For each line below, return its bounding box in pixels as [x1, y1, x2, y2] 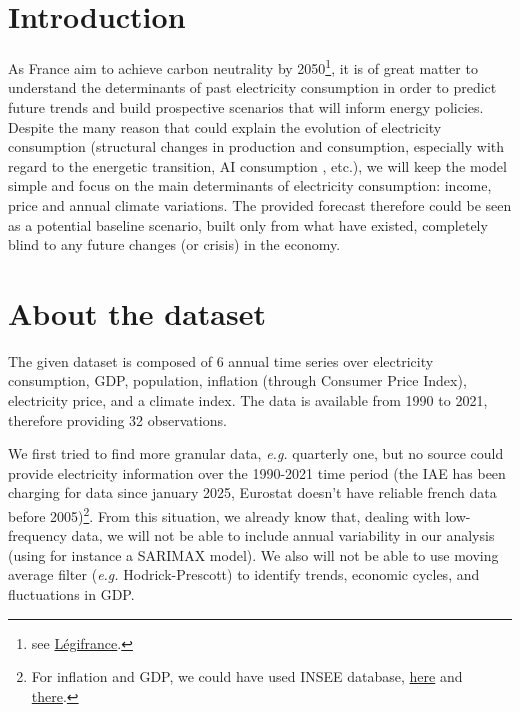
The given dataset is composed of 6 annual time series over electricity [8, 350, 434, 371]
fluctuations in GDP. [8, 584, 135, 605]
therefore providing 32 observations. [8, 409, 227, 430]
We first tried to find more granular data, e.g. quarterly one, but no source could [8, 443, 504, 464]
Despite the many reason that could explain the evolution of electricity [8, 116, 442, 137]
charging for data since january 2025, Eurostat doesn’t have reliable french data [8, 482, 497, 503]
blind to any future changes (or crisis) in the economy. [8, 234, 341, 255]
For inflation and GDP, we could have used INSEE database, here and [31, 666, 463, 687]
